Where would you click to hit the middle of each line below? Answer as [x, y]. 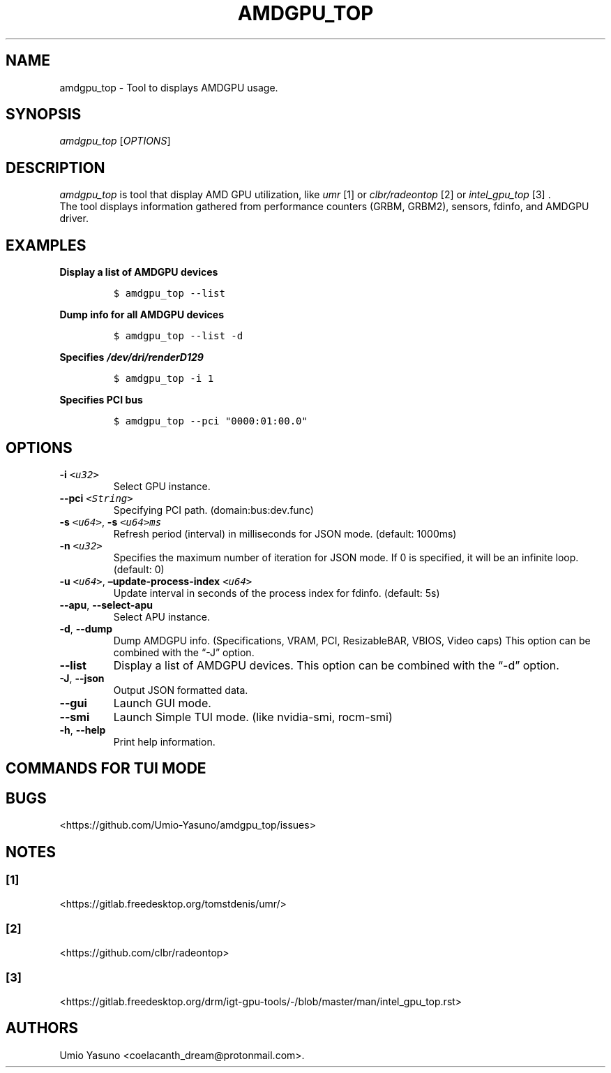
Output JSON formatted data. [181, 690]
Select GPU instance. [162, 486]
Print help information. [164, 741]
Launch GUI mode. [162, 703]
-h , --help [83, 730]
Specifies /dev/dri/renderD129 [131, 357]
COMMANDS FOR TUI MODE [106, 769]
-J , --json [82, 678]
